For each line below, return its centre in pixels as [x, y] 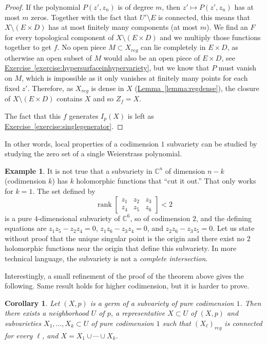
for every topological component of [59, 37]
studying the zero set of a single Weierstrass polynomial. [93, 153]
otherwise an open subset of [48, 57]
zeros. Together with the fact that [84, 17]
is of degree [136, 7]
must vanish [237, 68]
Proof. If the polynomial [43, 7]
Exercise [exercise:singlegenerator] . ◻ [64, 126]
